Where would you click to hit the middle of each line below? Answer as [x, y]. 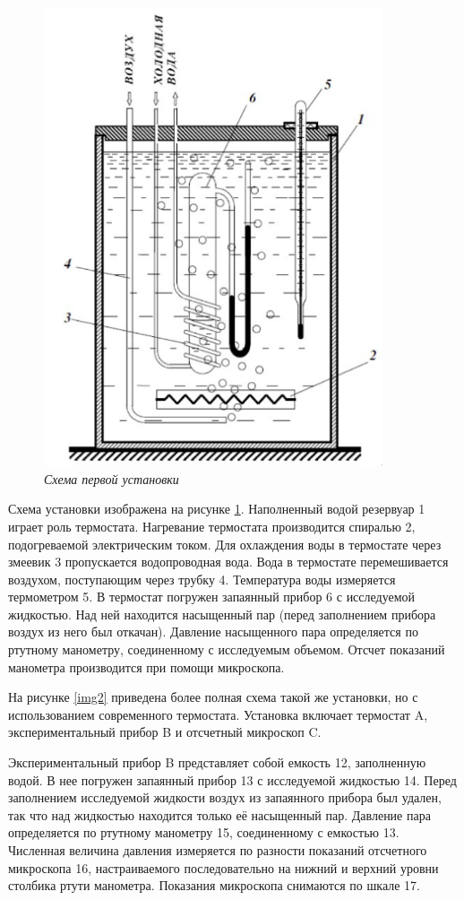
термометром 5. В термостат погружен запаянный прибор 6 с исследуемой [212, 597]
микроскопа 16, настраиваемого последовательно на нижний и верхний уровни [223, 867]
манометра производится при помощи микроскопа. [146, 666]
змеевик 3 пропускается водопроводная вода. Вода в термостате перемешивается [228, 562]
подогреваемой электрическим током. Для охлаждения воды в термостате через [225, 544]
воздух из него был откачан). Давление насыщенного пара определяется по [213, 632]
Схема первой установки [112, 478]
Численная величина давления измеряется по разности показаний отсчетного [218, 850]
